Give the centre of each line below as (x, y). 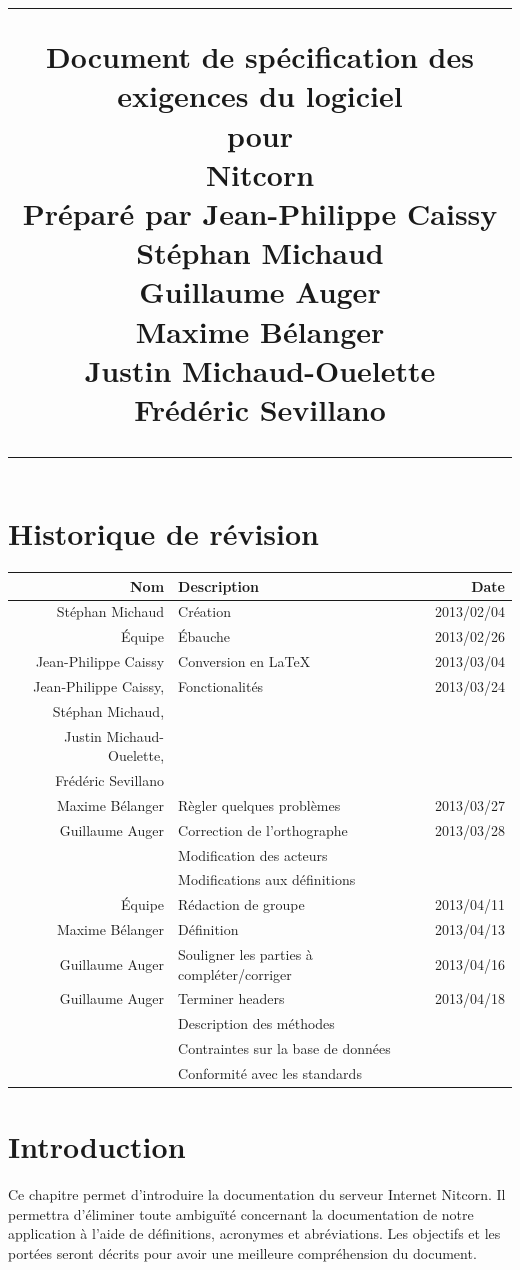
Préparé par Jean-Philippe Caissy (260, 212)
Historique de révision (163, 533)
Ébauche (204, 636)
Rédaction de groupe (241, 904)
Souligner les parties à (245, 953)
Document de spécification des (260, 56)
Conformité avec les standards (270, 1072)
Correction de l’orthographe (263, 829)
